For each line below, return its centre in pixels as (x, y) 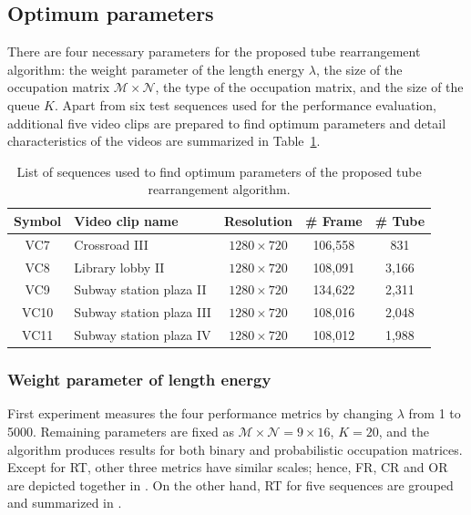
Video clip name (126, 220)
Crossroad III (111, 244)
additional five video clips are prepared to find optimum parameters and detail (227, 123)
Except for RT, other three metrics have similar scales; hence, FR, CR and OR (228, 467)
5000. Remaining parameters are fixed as (121, 432)
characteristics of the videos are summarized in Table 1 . (164, 141)
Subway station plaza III (143, 312)
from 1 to (435, 413)
